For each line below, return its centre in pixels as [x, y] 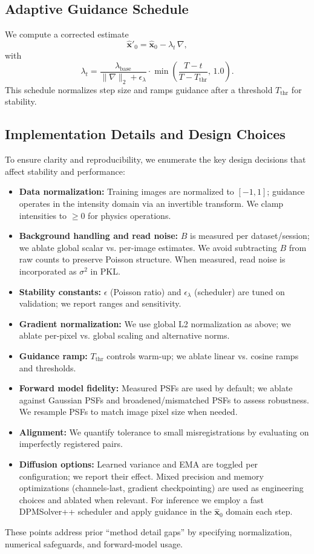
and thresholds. [47, 367]
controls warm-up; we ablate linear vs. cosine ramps [203, 355]
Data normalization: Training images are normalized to [126, 191]
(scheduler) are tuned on [240, 291]
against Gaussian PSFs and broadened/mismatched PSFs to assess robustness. [164, 399]
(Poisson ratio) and [146, 291]
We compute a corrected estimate [67, 34]
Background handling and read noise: [99, 236]
